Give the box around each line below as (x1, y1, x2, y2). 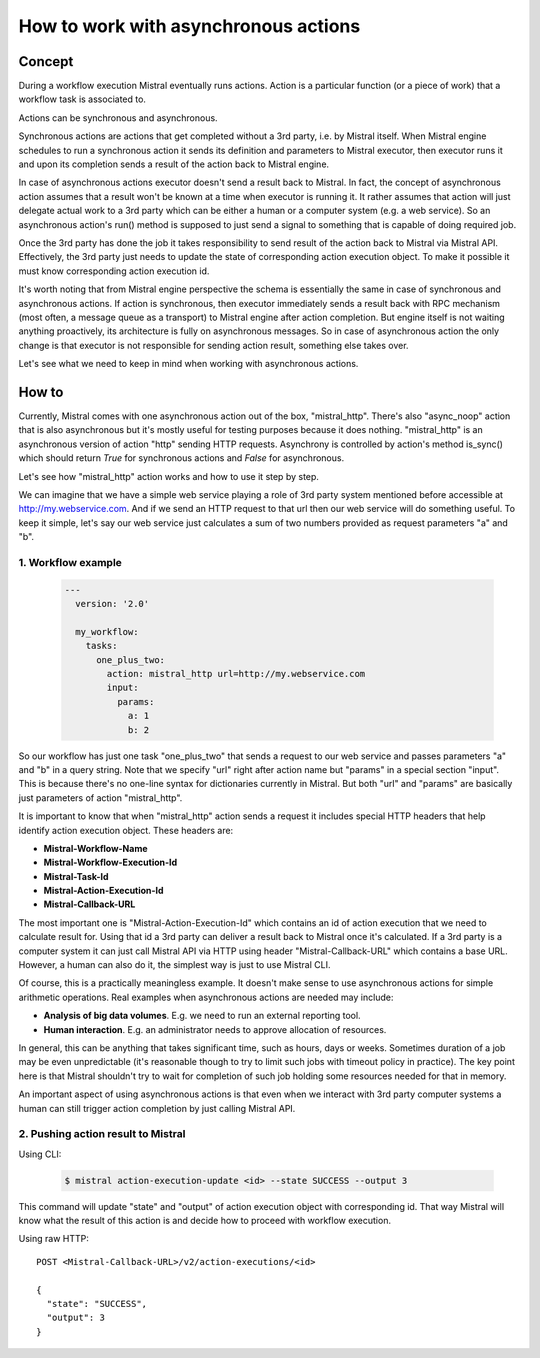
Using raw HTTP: (18, 1233, 89, 1245)
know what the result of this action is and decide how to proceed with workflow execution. (18, 1215, 392, 1227)
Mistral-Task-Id (43, 870, 109, 882)
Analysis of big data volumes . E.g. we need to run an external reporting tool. (43, 1010, 361, 1022)
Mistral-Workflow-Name (43, 842, 149, 854)
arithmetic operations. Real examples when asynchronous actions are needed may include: (18, 991, 394, 1003)
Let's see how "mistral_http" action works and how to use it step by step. (18, 470, 320, 482)
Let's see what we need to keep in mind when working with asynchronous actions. (18, 358, 359, 370)
